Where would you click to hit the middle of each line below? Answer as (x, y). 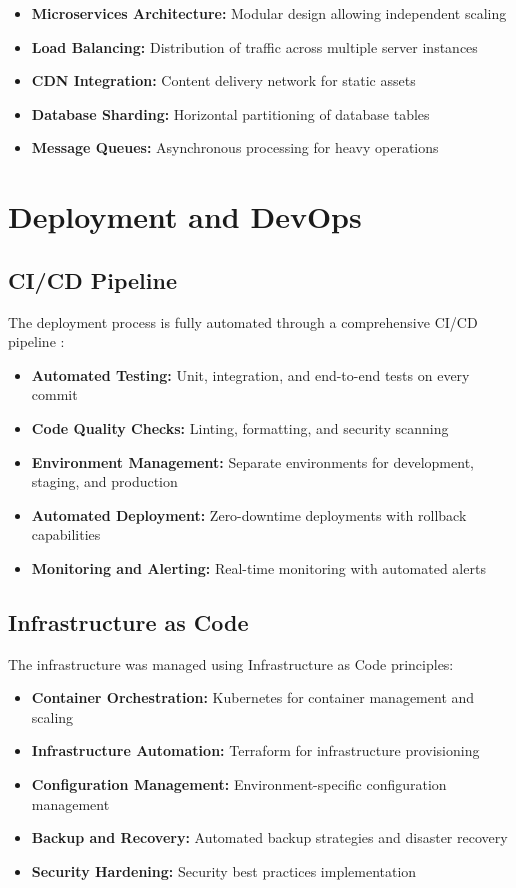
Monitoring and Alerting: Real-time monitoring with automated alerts (258, 567)
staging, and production (104, 481)
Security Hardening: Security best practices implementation (224, 870)
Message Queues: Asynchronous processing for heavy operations (235, 147)
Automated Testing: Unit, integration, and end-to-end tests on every (250, 374)
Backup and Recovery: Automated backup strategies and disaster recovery (269, 837)
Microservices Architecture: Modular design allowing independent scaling (269, 13)
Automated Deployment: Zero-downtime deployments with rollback (249, 514)
